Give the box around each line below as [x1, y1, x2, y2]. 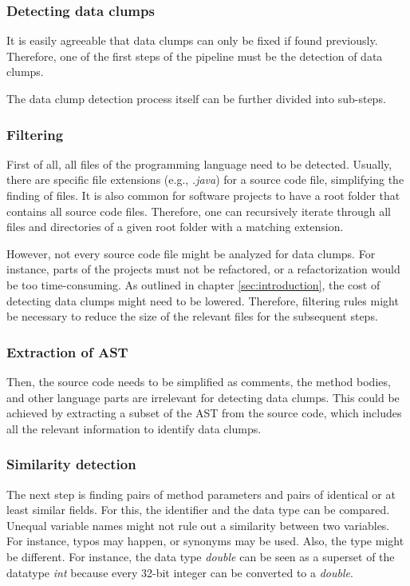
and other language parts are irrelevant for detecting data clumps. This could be [6, 389, 400, 405]
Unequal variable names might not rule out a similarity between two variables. [6, 516, 390, 533]
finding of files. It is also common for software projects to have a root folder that [6, 187, 400, 203]
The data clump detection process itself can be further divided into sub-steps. [6, 90, 386, 106]
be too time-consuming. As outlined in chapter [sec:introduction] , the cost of [6, 276, 380, 293]
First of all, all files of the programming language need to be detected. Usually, [6, 155, 392, 172]
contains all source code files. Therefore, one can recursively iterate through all [6, 202, 392, 219]
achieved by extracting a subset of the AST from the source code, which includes [6, 405, 402, 421]
